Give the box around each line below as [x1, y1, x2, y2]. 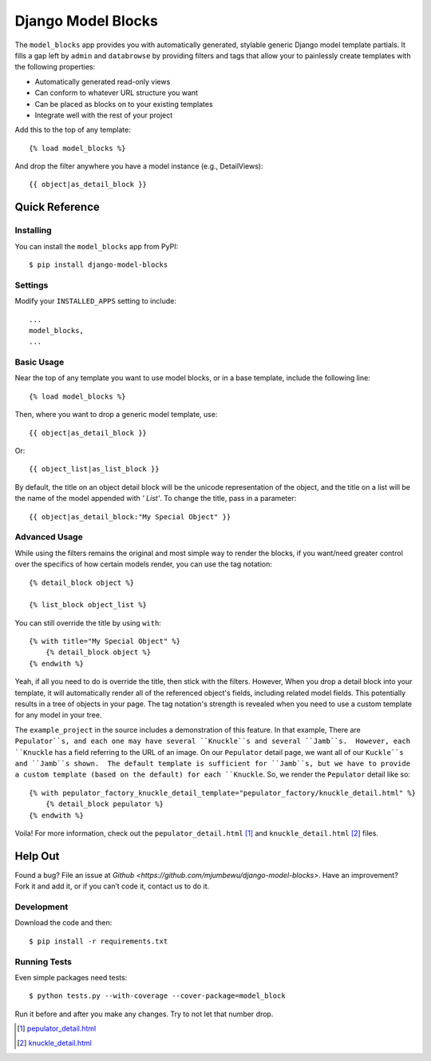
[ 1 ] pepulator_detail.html [17, 1023, 97, 1034]
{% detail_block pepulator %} [45, 800, 164, 809]
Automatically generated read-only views [34, 77, 171, 86]
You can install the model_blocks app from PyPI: [14, 241, 179, 251]
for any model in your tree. [14, 710, 102, 720]
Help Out [14, 849, 60, 863]
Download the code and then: [14, 918, 113, 928]
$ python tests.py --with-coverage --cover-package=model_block [29, 991, 287, 1000]
